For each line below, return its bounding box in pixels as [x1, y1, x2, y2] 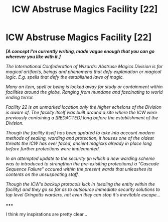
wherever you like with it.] [6, 54, 61, 60]
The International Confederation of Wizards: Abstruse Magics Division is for [6, 63, 163, 69]
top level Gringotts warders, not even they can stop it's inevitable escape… [6, 191, 161, 197]
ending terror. [6, 94, 34, 100]
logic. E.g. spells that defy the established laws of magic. [6, 74, 124, 80]
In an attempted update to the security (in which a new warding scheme [6, 155, 155, 161]
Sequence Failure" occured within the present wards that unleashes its [6, 166, 152, 172]
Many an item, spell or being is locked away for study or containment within [6, 84, 163, 90]
